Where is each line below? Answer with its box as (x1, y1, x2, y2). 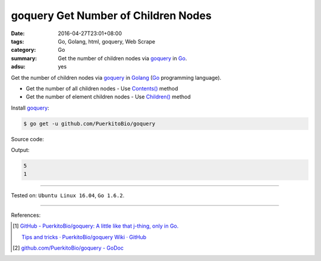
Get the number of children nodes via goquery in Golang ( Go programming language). (11, 74, 222, 81)
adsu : (11, 63, 26, 70)
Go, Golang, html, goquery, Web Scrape (58, 38, 156, 45)
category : (11, 46, 36, 54)
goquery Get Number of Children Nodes (11, 9, 212, 22)
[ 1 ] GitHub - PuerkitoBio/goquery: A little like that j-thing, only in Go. (12, 222, 179, 229)
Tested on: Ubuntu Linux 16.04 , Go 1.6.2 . (11, 192, 125, 199)
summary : (11, 54, 37, 62)
